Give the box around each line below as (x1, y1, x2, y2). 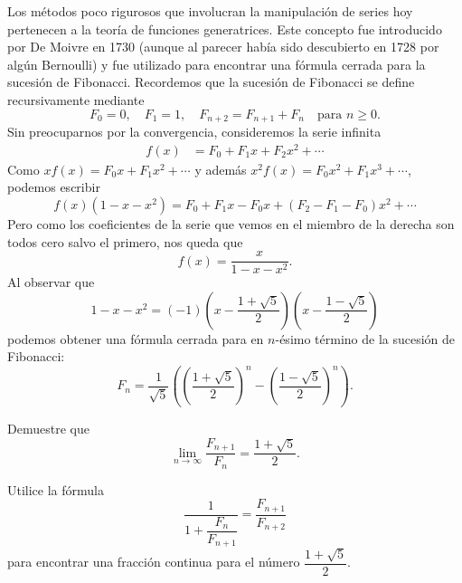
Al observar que (7, 272, 95, 291)
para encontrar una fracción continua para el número (7, 552, 300, 571)
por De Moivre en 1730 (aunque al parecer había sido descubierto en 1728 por (7, 37, 439, 56)
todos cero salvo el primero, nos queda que (7, 232, 243, 251)
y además (194, 159, 247, 178)
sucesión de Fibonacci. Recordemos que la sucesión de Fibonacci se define (7, 72, 415, 91)
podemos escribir (7, 177, 100, 196)
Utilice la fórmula (7, 480, 104, 499)
